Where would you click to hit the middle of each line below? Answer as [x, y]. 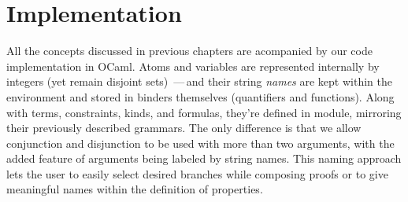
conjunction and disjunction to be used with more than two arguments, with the [200, 143]
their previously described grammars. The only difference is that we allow [184, 128]
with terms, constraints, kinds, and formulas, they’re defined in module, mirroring [204, 112]
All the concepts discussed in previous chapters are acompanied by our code [189, 51]
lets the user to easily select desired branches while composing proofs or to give [197, 173]
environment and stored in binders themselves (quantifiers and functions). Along [200, 96]
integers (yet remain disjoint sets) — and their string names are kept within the [199, 81]
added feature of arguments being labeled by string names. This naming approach [204, 158]
